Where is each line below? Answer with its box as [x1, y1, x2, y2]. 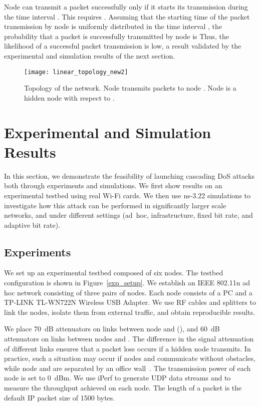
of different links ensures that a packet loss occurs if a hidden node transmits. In [4, 343, 251, 353]
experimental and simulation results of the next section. [4, 50, 175, 61]
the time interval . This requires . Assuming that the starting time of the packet [4, 11, 250, 22]
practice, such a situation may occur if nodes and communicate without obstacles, [4, 353, 255, 363]
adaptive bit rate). [4, 219, 61, 230]
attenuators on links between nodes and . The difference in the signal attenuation [4, 333, 254, 344]
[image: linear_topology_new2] [24, 68, 128, 76]
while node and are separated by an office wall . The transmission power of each [4, 362, 251, 373]
